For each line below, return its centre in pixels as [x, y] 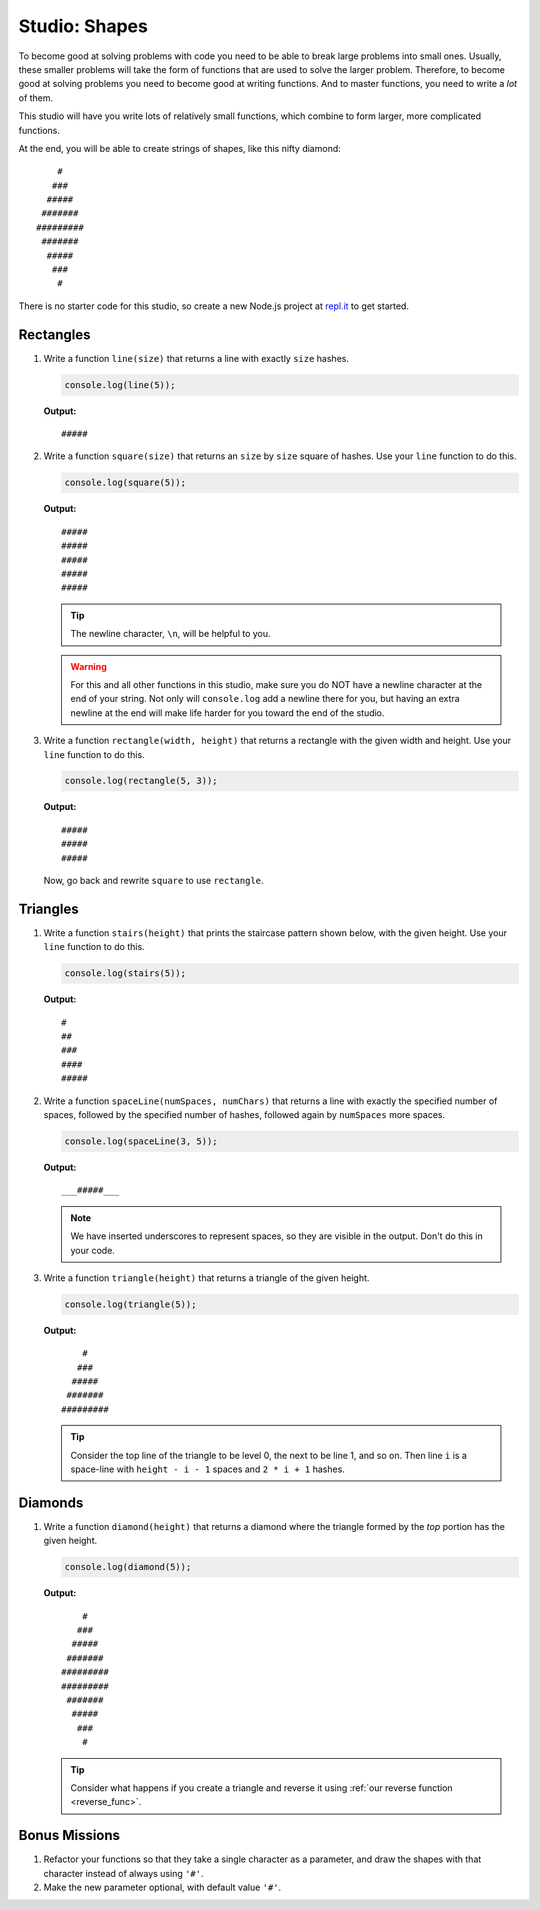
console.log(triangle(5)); [130, 1304]
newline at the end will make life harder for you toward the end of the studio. [227, 712]
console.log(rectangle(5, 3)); [141, 781]
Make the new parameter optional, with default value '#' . [162, 1887]
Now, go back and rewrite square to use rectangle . [153, 881]
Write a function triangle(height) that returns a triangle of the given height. [206, 1277]
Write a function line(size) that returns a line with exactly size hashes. [196, 358]
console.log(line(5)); [120, 384]
